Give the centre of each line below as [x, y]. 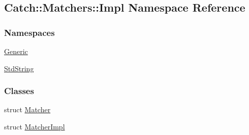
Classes [19, 91]
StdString [19, 68]
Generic [16, 51]
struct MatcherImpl [35, 126]
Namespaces [29, 32]
